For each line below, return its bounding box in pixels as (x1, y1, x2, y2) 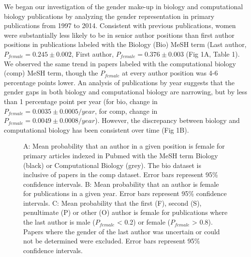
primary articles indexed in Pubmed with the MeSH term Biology (23, 150, 218, 160)
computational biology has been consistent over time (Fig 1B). (4, 124, 189, 135)
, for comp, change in (95, 106, 158, 116)
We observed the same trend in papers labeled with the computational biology (4, 58, 236, 68)
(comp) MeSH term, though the (4, 68, 98, 78)
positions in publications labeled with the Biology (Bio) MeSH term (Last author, (4, 39, 247, 49)
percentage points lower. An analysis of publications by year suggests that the (4, 77, 235, 87)
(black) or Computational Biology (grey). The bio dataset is (23, 160, 201, 170)
